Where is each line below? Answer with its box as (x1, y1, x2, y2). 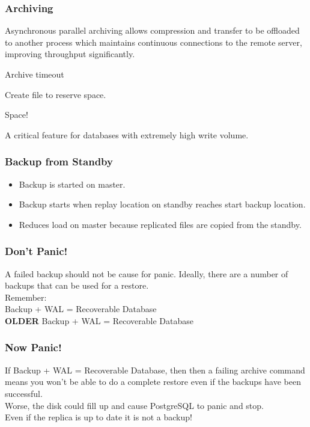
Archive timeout (5, 68, 64, 80)
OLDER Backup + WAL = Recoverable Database (5, 314, 193, 327)
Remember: (5, 290, 47, 303)
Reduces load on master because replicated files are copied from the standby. (19, 218, 302, 230)
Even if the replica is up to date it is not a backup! (5, 411, 192, 423)
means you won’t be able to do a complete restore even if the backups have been (5, 375, 301, 388)
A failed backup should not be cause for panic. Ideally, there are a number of (5, 267, 288, 280)
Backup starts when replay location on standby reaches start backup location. (19, 198, 306, 210)
